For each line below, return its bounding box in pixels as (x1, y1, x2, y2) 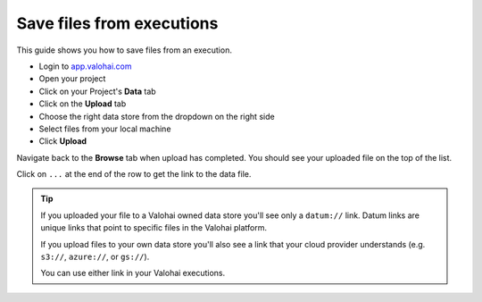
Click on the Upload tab (38, 98, 127, 109)
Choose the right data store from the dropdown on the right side (38, 111, 276, 122)
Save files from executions (16, 13, 219, 33)
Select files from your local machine (38, 123, 171, 134)
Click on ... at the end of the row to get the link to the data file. (16, 169, 252, 180)
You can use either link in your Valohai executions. (40, 268, 226, 279)
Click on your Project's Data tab (38, 86, 156, 96)
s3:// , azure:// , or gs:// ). (40, 251, 150, 263)
